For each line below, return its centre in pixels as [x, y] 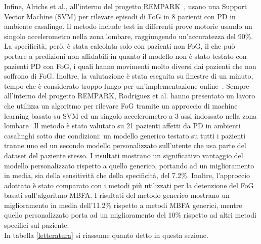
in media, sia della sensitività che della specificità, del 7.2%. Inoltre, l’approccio [127, 175]
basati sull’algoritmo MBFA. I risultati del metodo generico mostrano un [117, 195]
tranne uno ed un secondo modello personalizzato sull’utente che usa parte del [125, 145]
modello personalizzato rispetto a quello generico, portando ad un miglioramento [129, 165]
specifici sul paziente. [37, 225]
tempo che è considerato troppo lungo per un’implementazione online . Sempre [127, 85]
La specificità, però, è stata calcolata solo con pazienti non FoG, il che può [120, 46]
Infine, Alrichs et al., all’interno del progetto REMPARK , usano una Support [126, 6]
